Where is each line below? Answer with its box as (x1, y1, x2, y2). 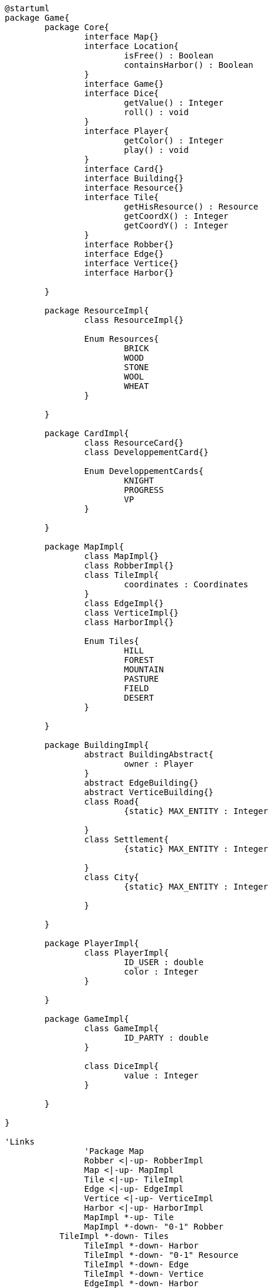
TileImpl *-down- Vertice (84, 1269, 204, 1279)
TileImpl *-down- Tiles (59, 1231, 169, 1241)
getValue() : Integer (124, 98, 223, 107)
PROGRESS (124, 485, 164, 495)
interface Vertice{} (84, 259, 179, 268)
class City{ (84, 872, 139, 882)
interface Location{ (84, 41, 179, 51)
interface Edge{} (84, 249, 164, 259)
